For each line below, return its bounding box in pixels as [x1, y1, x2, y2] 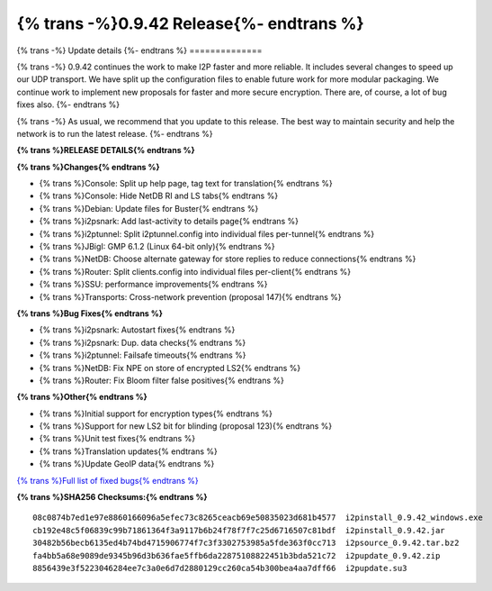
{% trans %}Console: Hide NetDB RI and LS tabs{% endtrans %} [39, 190, 279, 202]
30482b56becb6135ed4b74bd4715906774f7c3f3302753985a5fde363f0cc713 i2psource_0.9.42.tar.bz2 [32, 538, 460, 549]
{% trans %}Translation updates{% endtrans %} [39, 446, 218, 457]
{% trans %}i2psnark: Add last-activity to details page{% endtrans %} [39, 216, 300, 227]
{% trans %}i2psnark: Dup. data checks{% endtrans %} [39, 337, 246, 348]
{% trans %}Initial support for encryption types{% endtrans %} [39, 408, 273, 419]
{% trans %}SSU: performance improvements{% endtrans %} [39, 279, 268, 290]
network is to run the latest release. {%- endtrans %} [16, 128, 213, 139]
